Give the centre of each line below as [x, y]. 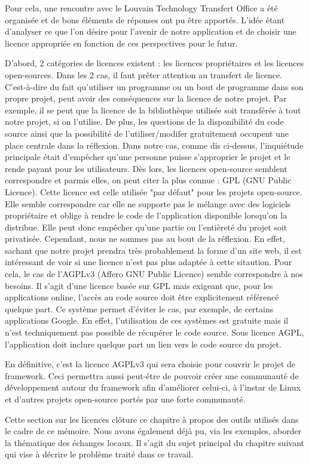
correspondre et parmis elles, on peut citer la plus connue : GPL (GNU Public [148, 180]
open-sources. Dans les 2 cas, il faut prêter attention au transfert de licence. [143, 74]
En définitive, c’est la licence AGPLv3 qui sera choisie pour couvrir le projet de [150, 364]
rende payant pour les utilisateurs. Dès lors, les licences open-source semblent [146, 168]
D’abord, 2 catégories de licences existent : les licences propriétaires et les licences [154, 63]
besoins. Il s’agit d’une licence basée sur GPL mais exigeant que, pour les [139, 285]
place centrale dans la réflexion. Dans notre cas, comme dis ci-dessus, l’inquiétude [154, 145]
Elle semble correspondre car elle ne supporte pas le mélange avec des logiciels [148, 203]
